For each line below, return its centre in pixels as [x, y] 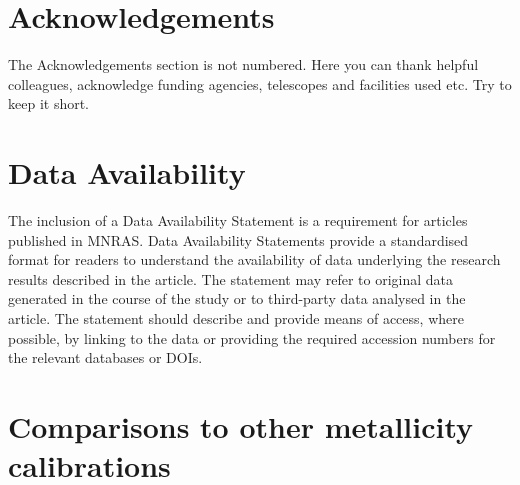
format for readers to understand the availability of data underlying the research [254, 259]
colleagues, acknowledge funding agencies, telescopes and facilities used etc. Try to [260, 83]
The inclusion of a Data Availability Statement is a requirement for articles [238, 220]
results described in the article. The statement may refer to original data [231, 278]
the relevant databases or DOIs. [105, 357]
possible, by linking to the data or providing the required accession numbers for [252, 337]
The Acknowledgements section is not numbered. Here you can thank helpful [243, 64]
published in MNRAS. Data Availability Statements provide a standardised [238, 239]
